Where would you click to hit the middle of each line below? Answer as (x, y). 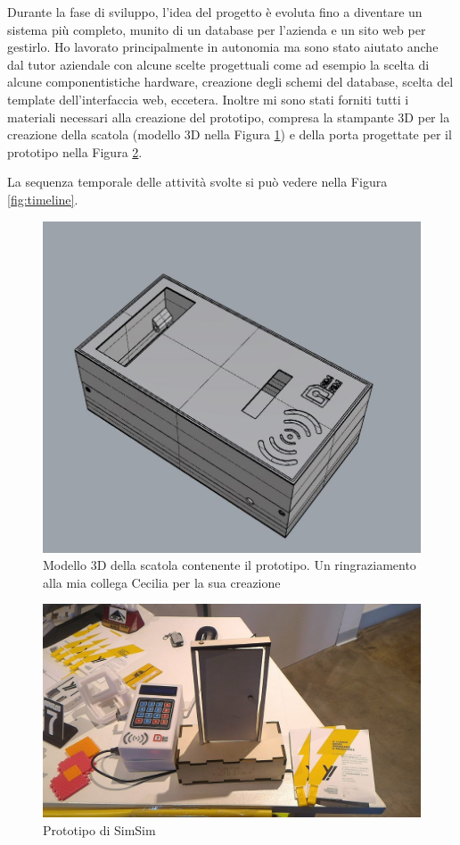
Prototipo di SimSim (99, 829)
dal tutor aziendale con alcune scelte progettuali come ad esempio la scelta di (218, 64)
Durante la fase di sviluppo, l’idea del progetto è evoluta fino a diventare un (215, 12)
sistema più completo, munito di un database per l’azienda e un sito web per (217, 29)
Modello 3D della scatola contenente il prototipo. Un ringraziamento (230, 565)
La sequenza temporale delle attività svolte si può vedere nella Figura (197, 182)
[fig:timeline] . (43, 199)
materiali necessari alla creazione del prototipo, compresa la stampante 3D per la (229, 117)
